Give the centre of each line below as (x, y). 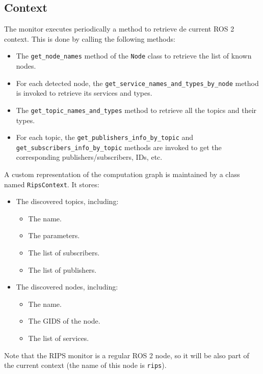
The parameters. (54, 235)
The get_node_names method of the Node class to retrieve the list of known (134, 56)
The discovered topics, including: (67, 201)
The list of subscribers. (64, 253)
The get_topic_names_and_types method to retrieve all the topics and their (136, 110)
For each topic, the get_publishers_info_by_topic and (105, 137)
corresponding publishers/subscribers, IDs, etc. (89, 157)
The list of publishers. (62, 269)
